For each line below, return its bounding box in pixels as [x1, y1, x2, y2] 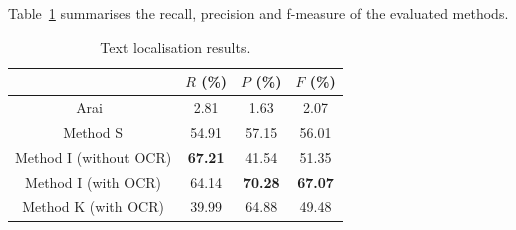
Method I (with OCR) [25, 171, 162, 192]
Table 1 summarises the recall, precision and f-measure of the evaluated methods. [8, 3, 509, 23]
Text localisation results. [100, 36, 251, 57]
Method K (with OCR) [22, 196, 164, 217]
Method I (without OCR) [15, 146, 172, 167]
